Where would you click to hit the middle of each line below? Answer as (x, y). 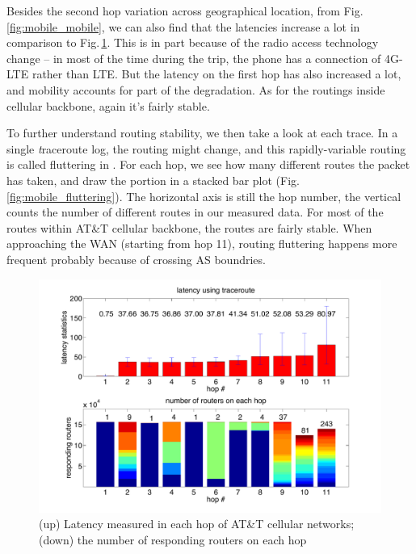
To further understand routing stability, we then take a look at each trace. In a (202, 133)
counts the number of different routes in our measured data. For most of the (195, 212)
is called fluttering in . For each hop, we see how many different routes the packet (208, 164)
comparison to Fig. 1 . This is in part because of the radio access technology (193, 42)
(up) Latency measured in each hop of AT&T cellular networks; (197, 524)
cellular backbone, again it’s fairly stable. (108, 105)
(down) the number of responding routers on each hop (173, 539)
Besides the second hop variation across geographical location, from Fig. (185, 10)
